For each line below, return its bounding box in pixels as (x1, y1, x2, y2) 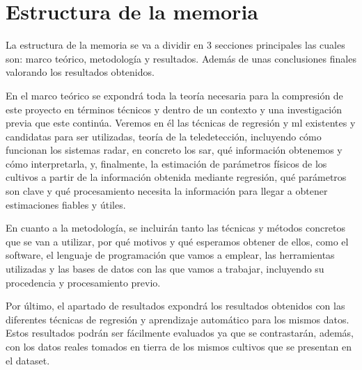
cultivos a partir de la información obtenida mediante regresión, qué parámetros (6, 170, 347, 184)
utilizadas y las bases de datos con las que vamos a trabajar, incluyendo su (6, 262, 324, 276)
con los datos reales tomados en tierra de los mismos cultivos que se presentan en (6, 339, 352, 353)
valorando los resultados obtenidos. (6, 65, 155, 79)
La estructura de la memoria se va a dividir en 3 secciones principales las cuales (6, 38, 345, 52)
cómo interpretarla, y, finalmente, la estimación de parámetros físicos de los (6, 156, 327, 170)
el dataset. (6, 353, 50, 367)
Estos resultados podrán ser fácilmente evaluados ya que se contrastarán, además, (6, 325, 354, 340)
